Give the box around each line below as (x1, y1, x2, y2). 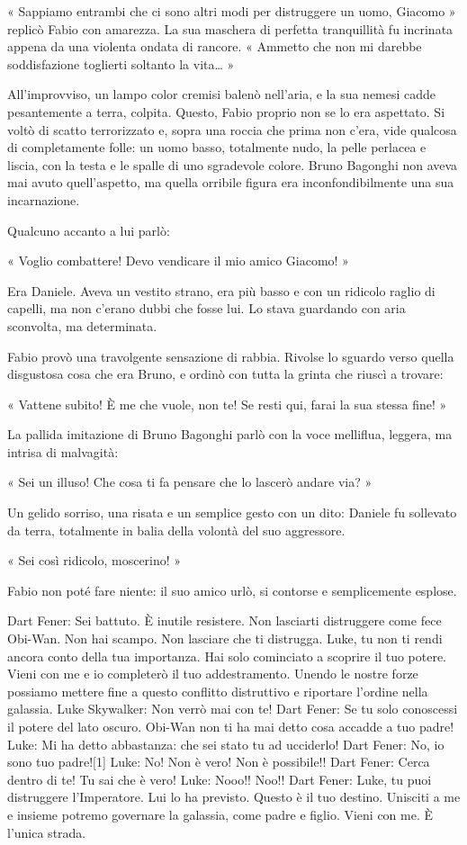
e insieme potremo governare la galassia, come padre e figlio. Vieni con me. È (7, 805, 434, 823)
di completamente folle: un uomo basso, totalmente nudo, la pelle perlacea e (7, 138, 427, 157)
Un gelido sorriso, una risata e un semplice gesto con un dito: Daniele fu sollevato (7, 503, 457, 522)
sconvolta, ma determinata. (7, 316, 157, 335)
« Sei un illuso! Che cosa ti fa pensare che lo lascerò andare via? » (7, 472, 373, 491)
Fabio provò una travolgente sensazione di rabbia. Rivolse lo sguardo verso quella (7, 346, 454, 365)
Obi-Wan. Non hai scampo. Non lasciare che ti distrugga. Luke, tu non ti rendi (7, 629, 443, 648)
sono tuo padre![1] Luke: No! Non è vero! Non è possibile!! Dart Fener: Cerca (7, 752, 430, 771)
